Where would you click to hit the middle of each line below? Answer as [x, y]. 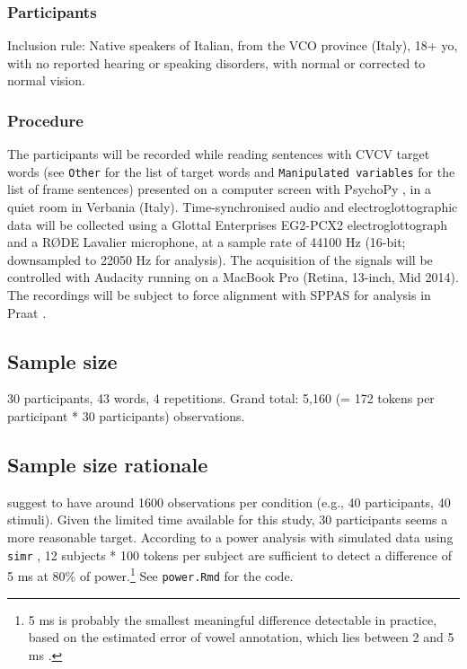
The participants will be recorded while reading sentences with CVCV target [219, 154]
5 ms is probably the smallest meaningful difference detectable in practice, [233, 619]
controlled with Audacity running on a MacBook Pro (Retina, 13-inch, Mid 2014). [233, 277]
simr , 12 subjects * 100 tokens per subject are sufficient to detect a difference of [229, 555]
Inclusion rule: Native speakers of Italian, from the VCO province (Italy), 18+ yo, [233, 45]
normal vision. [46, 80]
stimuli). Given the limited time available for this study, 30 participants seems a [228, 519]
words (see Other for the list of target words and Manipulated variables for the [231, 171]
